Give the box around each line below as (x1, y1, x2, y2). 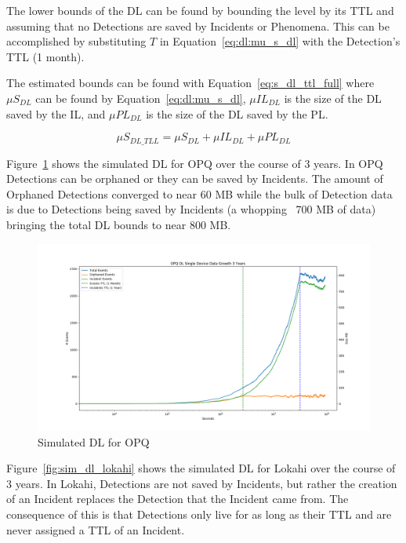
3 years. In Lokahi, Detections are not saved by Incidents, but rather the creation (6, 475, 397, 491)
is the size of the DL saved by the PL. (146, 105, 328, 122)
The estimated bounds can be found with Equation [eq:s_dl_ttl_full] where (6, 75, 375, 91)
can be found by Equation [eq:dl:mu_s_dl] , (35, 89, 246, 106)
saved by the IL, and (6, 105, 106, 122)
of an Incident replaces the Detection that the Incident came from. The (6, 490, 349, 507)
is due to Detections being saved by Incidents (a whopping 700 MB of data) (6, 201, 376, 217)
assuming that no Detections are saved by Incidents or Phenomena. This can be (6, 17, 390, 34)
